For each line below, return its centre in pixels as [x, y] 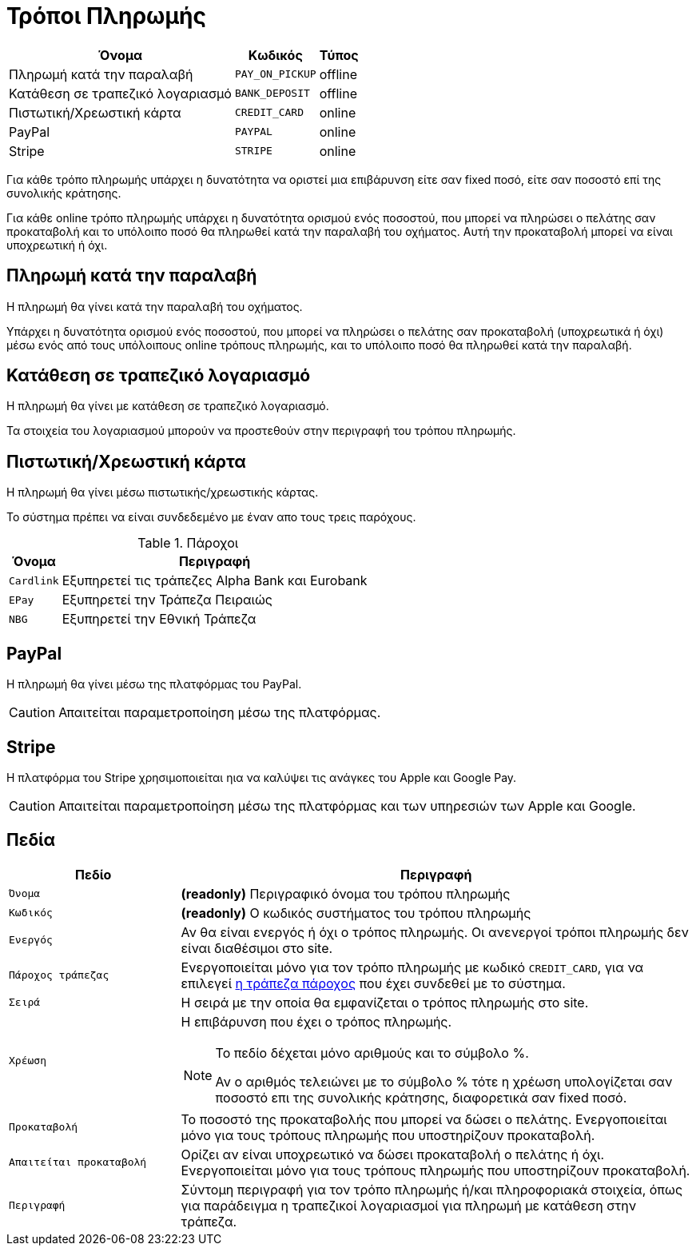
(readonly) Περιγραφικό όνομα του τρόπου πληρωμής [346, 893]
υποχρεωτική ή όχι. [57, 245]
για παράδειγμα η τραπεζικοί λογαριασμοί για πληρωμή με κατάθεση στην [409, 1205]
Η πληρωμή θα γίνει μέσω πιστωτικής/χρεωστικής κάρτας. [163, 492]
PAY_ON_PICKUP [275, 74]
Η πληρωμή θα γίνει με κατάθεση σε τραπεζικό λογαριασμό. [168, 406]
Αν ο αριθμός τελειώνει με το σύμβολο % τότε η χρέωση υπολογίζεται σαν [444, 1081]
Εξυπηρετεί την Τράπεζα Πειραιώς [167, 600]
